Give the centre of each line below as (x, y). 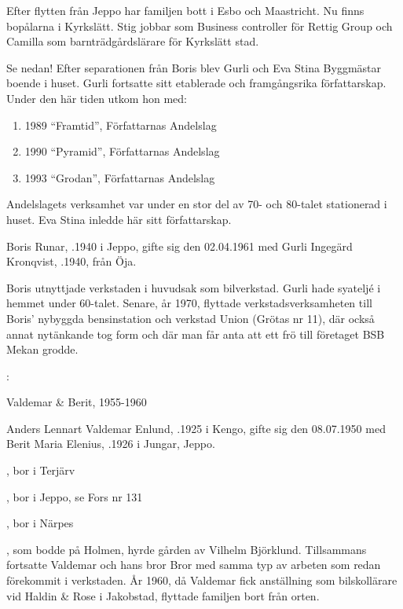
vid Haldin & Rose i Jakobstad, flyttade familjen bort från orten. (163, 595)
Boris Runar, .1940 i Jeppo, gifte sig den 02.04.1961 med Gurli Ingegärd (180, 246)
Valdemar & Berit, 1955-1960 (77, 402)
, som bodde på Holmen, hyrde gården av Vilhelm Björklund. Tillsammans (187, 549)
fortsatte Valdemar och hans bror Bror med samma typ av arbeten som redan (194, 565)
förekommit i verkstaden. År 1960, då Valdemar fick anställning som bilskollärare (202, 580)
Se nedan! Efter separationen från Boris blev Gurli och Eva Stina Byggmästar (194, 67)
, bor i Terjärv (41, 470)
